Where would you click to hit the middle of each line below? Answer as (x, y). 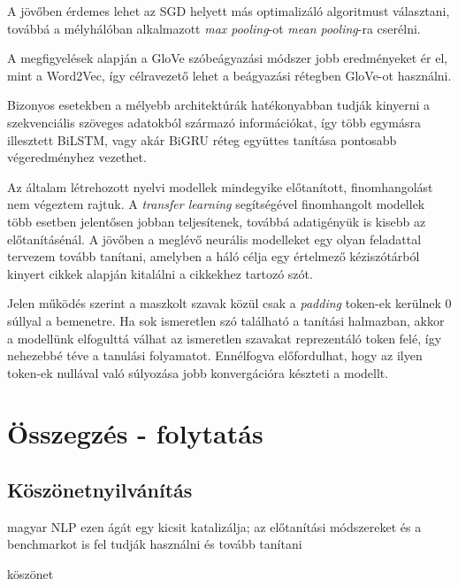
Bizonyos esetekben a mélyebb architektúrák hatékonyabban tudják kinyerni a (219, 105)
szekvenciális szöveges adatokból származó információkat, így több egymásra (214, 122)
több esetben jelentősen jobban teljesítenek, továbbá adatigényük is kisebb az (217, 221)
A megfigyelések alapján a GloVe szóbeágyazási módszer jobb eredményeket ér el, (228, 58)
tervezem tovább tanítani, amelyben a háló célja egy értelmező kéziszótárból (214, 256)
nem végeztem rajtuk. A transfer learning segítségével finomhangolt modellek (216, 204)
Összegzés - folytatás (135, 433)
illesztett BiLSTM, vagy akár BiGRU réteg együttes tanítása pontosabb (202, 139)
